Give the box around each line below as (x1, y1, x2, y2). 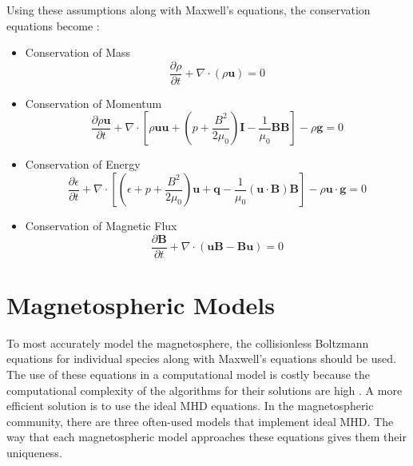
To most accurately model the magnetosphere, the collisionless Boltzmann (6, 334, 369, 351)
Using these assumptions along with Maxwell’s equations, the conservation (6, 2, 371, 18)
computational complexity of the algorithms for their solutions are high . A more (6, 381, 403, 398)
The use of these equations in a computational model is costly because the (6, 366, 371, 382)
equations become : (6, 17, 100, 34)
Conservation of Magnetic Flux (25, 217, 177, 234)
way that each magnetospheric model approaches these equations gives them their (6, 428, 407, 445)
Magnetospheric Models (6, 288, 275, 321)
